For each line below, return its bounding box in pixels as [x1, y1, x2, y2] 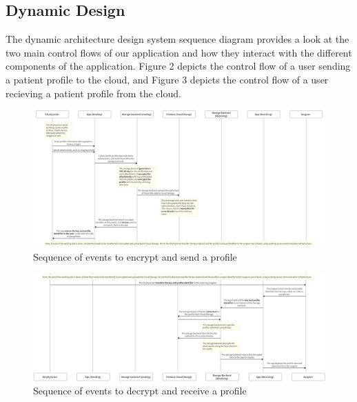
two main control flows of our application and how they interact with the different [6, 45, 352, 59]
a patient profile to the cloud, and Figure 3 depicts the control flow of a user [6, 72, 329, 86]
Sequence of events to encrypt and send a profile [33, 249, 237, 263]
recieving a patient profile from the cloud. [6, 86, 181, 100]
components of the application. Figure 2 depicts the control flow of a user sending [6, 59, 351, 73]
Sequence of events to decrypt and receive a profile [33, 383, 247, 398]
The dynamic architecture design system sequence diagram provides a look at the [6, 32, 349, 46]
